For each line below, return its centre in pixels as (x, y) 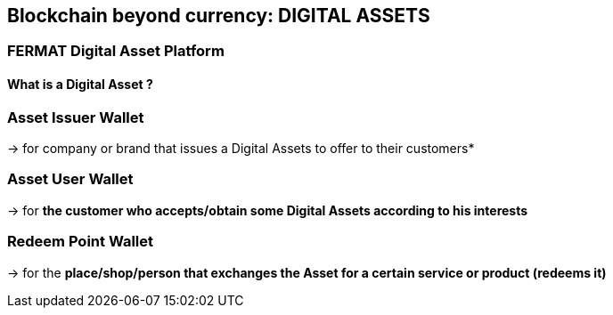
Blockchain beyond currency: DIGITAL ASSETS (219, 16)
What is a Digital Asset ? (80, 85)
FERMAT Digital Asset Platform (116, 51)
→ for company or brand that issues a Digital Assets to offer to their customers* (241, 149)
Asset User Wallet (70, 179)
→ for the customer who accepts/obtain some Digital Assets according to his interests (268, 210)
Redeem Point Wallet (81, 242)
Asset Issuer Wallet (76, 117)
